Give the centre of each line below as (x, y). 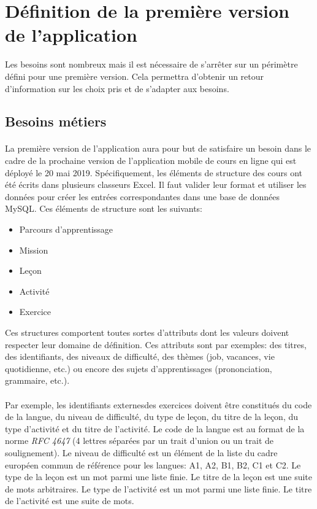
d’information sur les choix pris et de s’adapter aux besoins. (117, 88)
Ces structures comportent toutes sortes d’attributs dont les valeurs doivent (147, 332)
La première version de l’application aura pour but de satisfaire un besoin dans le (158, 148)
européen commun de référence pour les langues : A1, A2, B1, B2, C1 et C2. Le (153, 464)
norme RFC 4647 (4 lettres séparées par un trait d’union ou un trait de (139, 441)
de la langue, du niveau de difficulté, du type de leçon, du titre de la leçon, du (152, 417)
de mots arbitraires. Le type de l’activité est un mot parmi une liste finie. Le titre (158, 488)
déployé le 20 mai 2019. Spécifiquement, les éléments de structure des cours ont (154, 172)
